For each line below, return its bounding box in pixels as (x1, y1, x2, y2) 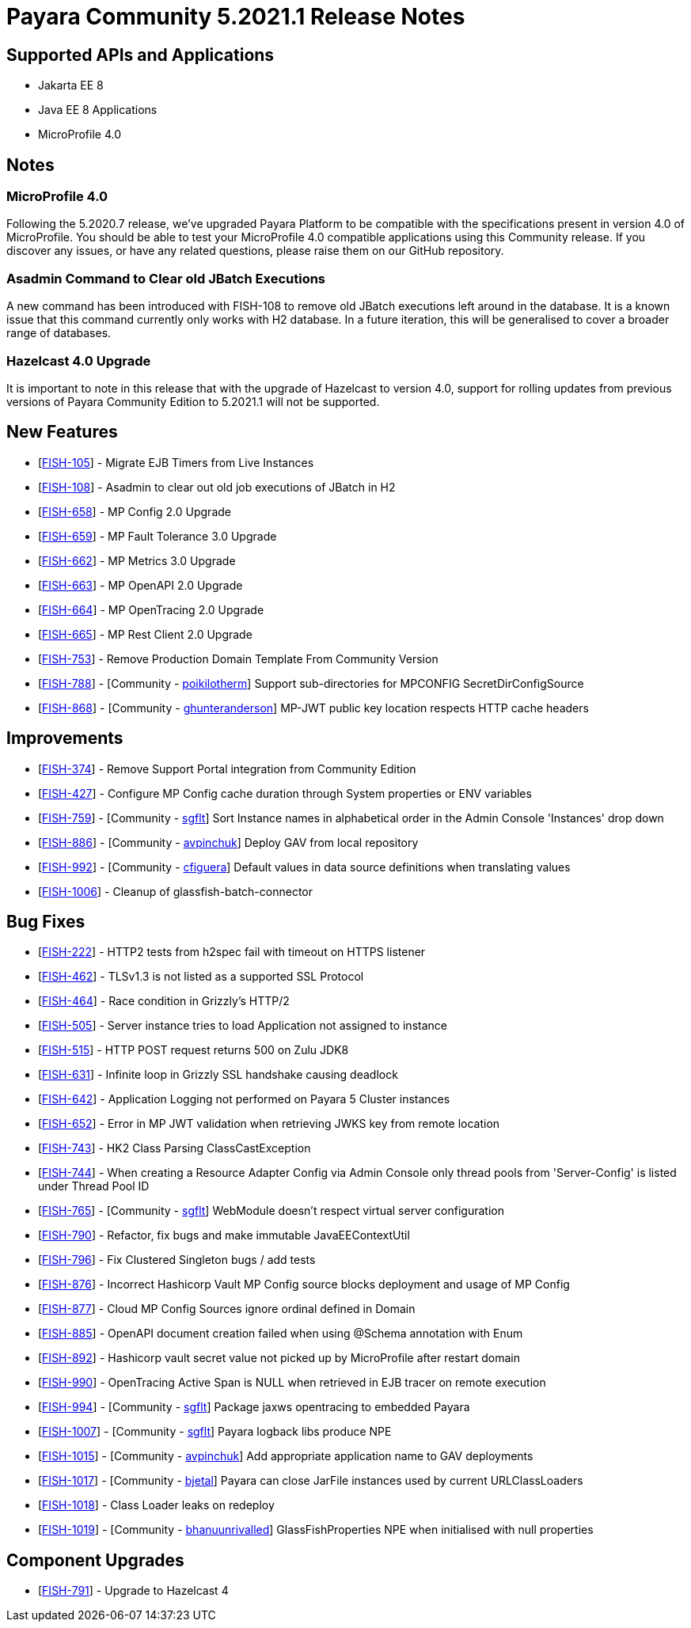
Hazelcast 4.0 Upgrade (6, 352, 151, 369)
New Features (6, 422, 118, 442)
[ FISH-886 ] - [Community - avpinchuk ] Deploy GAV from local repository (38, 835, 419, 849)
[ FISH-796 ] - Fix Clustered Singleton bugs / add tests (38, 1253, 316, 1267)
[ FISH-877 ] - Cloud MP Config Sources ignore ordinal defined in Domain (38, 1302, 416, 1316)
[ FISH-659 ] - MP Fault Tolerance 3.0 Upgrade (38, 529, 277, 543)
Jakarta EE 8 (38, 78, 104, 93)
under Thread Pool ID (38, 1179, 150, 1193)
